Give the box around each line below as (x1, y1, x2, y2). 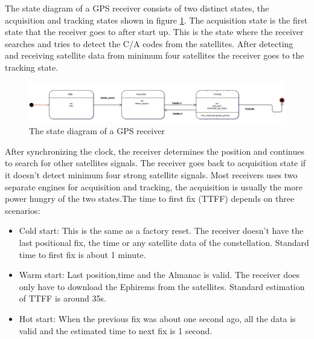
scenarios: (5, 204, 40, 216)
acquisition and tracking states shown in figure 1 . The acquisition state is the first (5, 13, 308, 26)
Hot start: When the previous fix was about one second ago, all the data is (19, 312, 296, 324)
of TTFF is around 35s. (19, 292, 106, 305)
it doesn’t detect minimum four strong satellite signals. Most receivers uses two (5, 169, 298, 181)
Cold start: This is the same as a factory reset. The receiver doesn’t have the (19, 224, 304, 237)
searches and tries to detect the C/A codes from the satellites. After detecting (5, 37, 293, 50)
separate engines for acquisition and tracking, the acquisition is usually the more (5, 180, 303, 193)
